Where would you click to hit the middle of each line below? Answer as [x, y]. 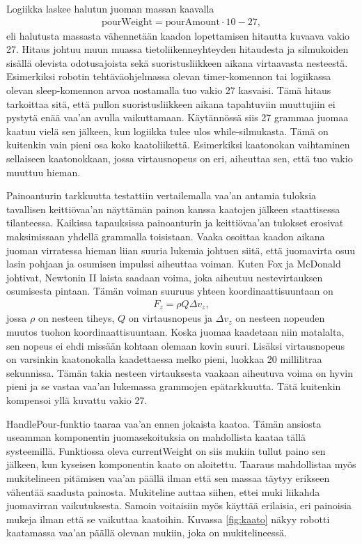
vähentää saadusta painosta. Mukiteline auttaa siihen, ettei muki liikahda [163, 491]
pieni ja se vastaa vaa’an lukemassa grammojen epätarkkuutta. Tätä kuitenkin [174, 386]
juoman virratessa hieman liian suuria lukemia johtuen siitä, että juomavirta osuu [181, 250]
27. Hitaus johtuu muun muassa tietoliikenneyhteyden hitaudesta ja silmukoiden [178, 49]
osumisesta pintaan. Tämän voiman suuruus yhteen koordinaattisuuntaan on [170, 291]
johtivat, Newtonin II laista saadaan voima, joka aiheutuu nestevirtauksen [165, 277]
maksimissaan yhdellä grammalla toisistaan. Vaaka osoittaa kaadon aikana [166, 236]
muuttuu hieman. [44, 172]
